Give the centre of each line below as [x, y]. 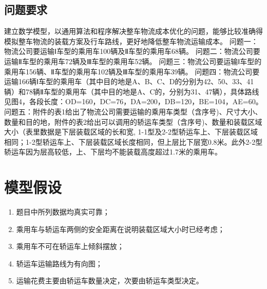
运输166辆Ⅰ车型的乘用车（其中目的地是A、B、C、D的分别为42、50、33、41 [129, 81]
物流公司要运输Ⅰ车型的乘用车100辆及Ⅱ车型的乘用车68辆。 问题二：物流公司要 [132, 51]
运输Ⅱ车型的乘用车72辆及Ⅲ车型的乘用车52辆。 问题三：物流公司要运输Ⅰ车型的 [133, 61]
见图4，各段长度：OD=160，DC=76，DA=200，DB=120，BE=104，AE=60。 [133, 101]
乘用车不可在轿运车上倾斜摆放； [70, 246]
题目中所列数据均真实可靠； [63, 212]
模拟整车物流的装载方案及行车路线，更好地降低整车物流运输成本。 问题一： [131, 41]
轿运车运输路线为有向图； [59, 263]
